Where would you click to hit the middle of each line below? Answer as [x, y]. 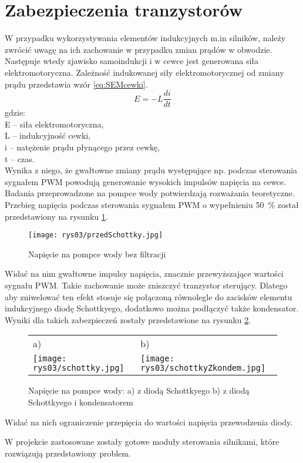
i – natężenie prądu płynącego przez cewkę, [83, 147]
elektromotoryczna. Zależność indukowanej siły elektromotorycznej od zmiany [144, 72]
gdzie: [15, 113]
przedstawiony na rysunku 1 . [56, 216]
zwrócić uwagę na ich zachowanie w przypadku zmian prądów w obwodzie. [139, 49]
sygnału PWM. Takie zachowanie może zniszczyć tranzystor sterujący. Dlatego [146, 285]
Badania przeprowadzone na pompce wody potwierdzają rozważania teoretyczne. [150, 193]
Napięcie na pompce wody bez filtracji [97, 254]
